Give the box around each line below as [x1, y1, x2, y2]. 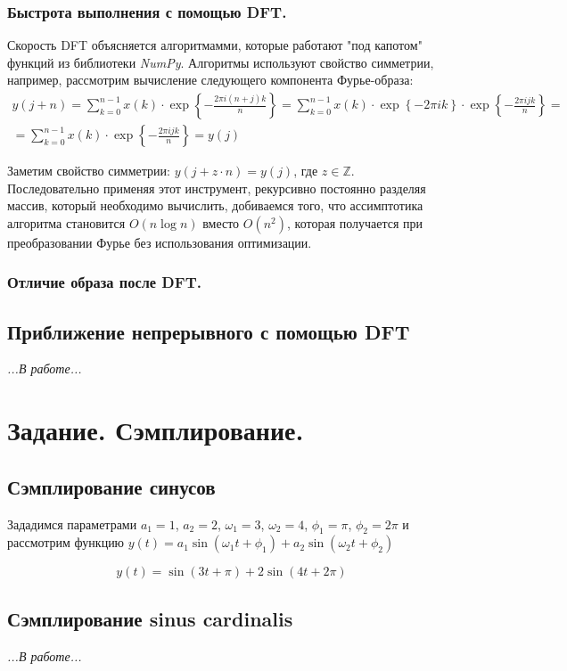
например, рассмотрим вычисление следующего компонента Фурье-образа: [7, 70, 414, 89]
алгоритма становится [7, 213, 126, 232]
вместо [202, 213, 240, 232]
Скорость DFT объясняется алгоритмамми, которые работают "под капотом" [7, 36, 423, 54]
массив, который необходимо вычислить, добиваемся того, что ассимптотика [7, 196, 423, 215]
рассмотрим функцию [7, 533, 125, 552]
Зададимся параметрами [7, 514, 137, 533]
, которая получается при [287, 213, 423, 232]
